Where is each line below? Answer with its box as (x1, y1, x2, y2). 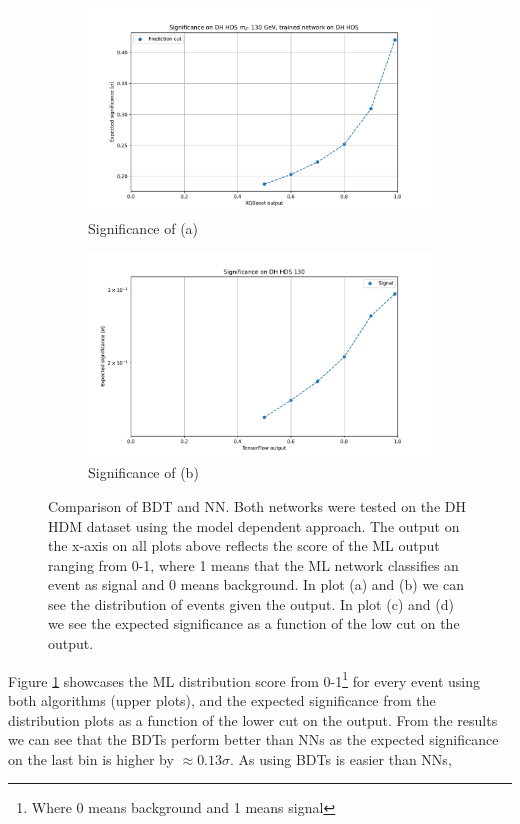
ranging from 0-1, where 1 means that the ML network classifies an (48, 554, 459, 575)
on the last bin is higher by (8, 748, 174, 769)
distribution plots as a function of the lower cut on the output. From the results (8, 709, 498, 730)
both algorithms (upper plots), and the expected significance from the (8, 689, 436, 710)
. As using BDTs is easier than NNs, (230, 748, 452, 769)
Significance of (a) (88, 217, 199, 238)
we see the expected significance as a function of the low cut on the (48, 613, 460, 634)
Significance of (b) (88, 462, 199, 483)
